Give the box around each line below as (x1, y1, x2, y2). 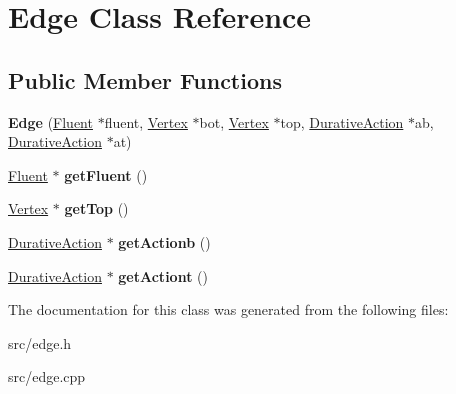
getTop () (64, 198, 129, 219)
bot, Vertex (199, 111, 269, 132)
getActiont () (118, 265, 208, 286)
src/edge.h (8, 332, 72, 353)
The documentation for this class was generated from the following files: (8, 299, 449, 320)
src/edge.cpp (8, 366, 86, 387)
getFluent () (64, 164, 148, 185)
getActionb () (118, 231, 211, 252)
